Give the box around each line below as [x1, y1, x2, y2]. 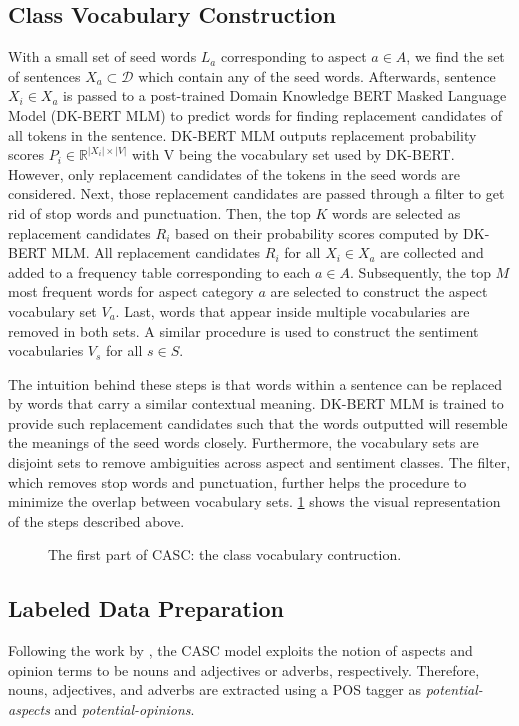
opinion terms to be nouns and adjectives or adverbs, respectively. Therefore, [8, 659, 480, 680]
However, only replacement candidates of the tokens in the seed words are [8, 163, 460, 184]
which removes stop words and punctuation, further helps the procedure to [8, 471, 467, 492]
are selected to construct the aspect [270, 281, 488, 302]
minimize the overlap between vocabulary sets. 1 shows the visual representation [8, 491, 501, 512]
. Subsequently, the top [350, 261, 491, 282]
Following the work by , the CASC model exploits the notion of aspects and [8, 640, 473, 661]
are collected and [380, 242, 484, 263]
